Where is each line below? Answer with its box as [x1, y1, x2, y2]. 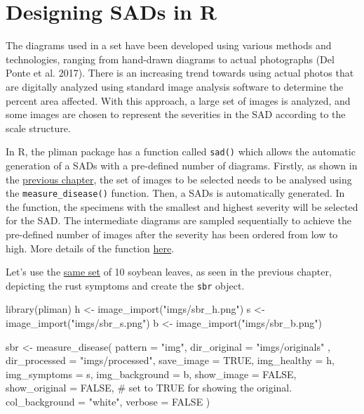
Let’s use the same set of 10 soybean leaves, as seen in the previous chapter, [6, 264, 332, 279]
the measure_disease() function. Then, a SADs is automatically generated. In [6, 186, 345, 200]
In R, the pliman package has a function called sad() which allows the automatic [6, 144, 356, 159]
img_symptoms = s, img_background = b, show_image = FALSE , [6, 366, 297, 381]
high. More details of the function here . [6, 240, 175, 255]
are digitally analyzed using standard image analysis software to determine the [6, 79, 344, 93]
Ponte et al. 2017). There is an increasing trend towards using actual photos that [6, 65, 354, 80]
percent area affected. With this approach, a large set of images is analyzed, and [6, 93, 351, 108]
